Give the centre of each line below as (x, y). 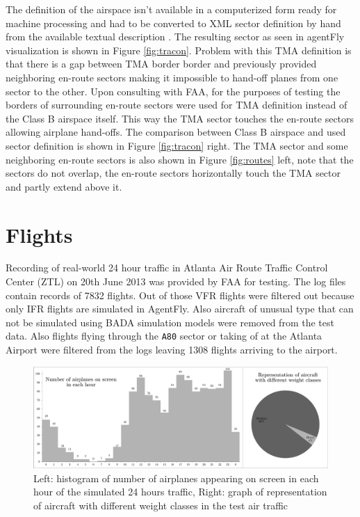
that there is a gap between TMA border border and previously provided (161, 64)
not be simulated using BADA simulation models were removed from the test (170, 322)
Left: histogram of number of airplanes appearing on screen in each (176, 478)
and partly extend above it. (64, 186)
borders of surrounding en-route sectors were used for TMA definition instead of (177, 105)
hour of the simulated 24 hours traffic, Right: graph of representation (180, 492)
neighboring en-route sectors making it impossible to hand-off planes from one (172, 77)
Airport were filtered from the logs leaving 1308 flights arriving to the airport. (172, 350)
